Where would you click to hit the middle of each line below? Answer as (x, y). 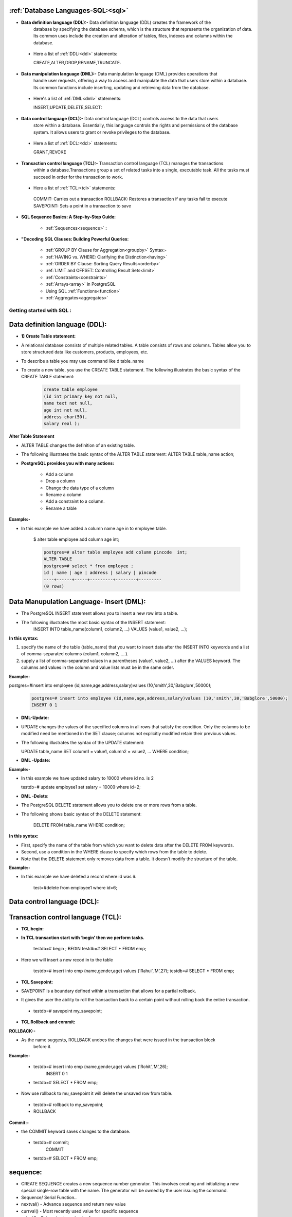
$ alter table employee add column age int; (76, 539)
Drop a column (60, 481)
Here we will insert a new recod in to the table (67, 959)
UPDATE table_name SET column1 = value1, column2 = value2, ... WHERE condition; (105, 751)
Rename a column (64, 495)
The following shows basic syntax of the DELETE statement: (82, 814)
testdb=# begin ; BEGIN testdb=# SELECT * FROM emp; (90, 949)
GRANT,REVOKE (50, 152)
